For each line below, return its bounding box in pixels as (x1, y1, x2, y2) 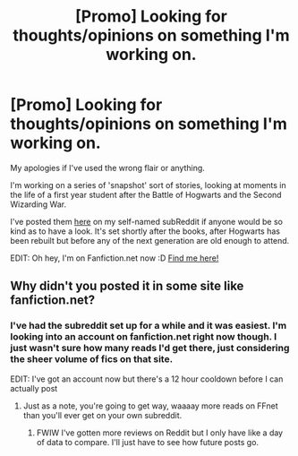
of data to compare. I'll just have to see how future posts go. (36, 436, 259, 447)
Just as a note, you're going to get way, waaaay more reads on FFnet (22, 400, 278, 411)
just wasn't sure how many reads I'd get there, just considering (10, 342, 290, 355)
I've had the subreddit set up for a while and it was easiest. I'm (10, 320, 287, 332)
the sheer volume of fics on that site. (10, 353, 174, 366)
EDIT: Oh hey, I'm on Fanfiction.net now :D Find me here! (10, 253, 219, 263)
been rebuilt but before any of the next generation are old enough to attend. (10, 235, 290, 245)
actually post (10, 383, 58, 393)
